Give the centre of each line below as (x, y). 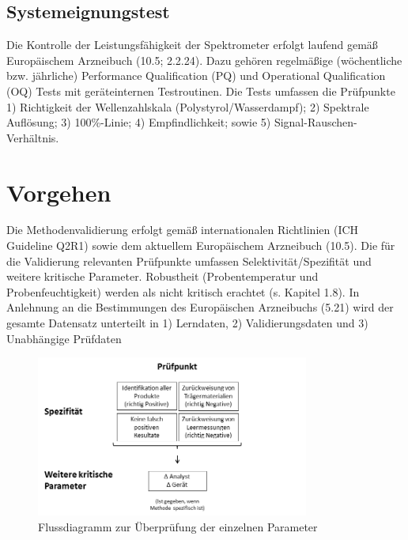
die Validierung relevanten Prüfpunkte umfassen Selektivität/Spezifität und (189, 261)
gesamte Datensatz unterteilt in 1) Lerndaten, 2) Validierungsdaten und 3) (187, 323)
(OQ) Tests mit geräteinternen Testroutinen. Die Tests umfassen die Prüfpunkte (201, 91)
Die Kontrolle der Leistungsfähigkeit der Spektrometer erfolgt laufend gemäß (192, 45)
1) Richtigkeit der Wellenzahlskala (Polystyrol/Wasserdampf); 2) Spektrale (188, 106)
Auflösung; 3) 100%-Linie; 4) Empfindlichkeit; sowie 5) (139, 122)
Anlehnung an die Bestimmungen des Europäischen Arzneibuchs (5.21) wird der (200, 307)
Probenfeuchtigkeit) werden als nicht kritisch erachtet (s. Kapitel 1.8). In (183, 291)
